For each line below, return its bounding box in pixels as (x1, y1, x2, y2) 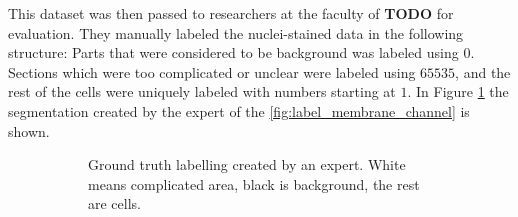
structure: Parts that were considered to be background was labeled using (8, 42, 459, 63)
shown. (8, 120, 50, 141)
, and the (455, 61, 511, 82)
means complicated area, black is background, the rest (88, 173, 420, 194)
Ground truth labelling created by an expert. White (88, 154, 406, 175)
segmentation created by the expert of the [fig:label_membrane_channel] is (8, 100, 470, 121)
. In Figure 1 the (407, 81, 509, 102)
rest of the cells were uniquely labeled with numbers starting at (8, 81, 396, 102)
